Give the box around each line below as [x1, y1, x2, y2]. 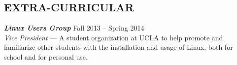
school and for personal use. [4, 51, 88, 62]
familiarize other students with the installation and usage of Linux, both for [4, 42, 233, 52]
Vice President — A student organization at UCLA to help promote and [4, 32, 223, 42]
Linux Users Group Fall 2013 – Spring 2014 [4, 23, 144, 33]
